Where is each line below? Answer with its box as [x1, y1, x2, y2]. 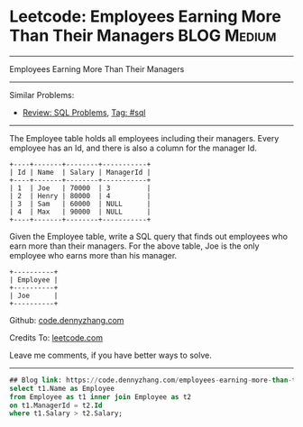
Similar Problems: [9, 89, 75, 100]
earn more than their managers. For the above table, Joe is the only [9, 241, 260, 251]
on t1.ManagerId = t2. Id [9, 401, 103, 410]
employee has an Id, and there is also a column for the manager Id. [9, 142, 257, 153]
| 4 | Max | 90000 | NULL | [9, 207, 151, 216]
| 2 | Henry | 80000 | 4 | [9, 191, 151, 200]
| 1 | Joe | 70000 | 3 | [9, 183, 151, 193]
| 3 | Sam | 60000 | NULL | [9, 199, 151, 208]
